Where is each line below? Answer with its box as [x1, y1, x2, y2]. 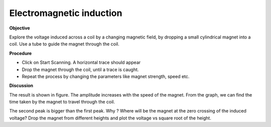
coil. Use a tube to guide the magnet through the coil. [9, 41, 120, 47]
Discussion [9, 82, 34, 88]
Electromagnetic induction [9, 7, 122, 18]
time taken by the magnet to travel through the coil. [9, 99, 115, 105]
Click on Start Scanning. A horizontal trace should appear [22, 59, 141, 65]
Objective [9, 25, 30, 31]
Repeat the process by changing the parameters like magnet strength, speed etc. [22, 73, 190, 79]
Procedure [9, 50, 32, 56]
